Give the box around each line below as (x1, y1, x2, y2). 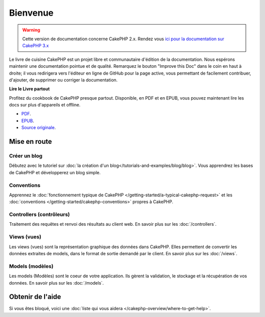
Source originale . (21, 125, 56, 131)
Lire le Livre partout (9, 86, 50, 92)
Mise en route (9, 137, 53, 146)
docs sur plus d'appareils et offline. (9, 102, 80, 108)
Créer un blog (9, 153, 43, 159)
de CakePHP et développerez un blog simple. (9, 169, 101, 175)
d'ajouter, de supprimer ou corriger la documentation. (9, 77, 118, 83)
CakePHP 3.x (22, 43, 49, 49)
